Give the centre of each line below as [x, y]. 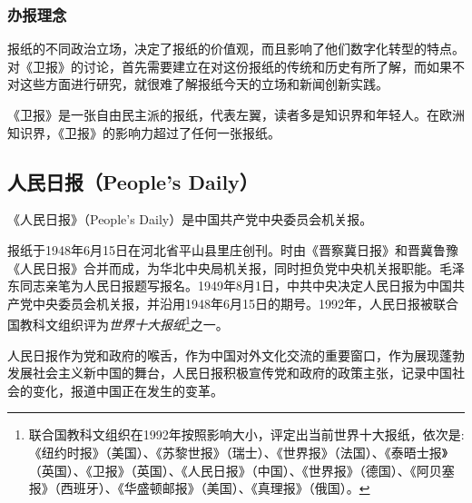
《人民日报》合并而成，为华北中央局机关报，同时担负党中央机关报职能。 [223, 267]
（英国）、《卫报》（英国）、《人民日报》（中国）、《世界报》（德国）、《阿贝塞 [241, 470]
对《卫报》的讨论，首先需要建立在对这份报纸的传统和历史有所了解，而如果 [230, 66]
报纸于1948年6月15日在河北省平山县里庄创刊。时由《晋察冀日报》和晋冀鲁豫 [233, 249]
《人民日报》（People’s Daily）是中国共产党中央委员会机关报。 [190, 219]
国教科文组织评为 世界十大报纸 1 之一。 [118, 323]
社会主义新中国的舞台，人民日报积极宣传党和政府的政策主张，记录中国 [242, 373]
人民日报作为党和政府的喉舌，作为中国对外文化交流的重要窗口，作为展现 [223, 355]
